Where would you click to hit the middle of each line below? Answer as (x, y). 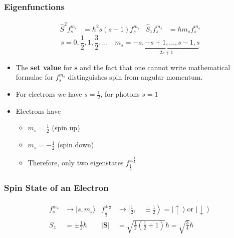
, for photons (120, 94)
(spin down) (76, 145)
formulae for (35, 77)
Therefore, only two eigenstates (76, 163)
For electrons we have (49, 94)
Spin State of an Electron (56, 187)
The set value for (44, 67)
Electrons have (38, 110)
